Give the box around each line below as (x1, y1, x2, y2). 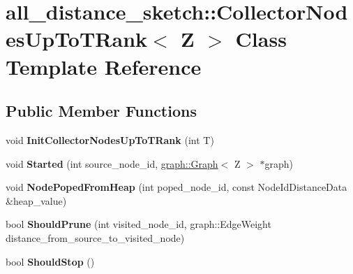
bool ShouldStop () (6, 254, 95, 268)
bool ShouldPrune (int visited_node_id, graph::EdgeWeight (6, 217, 271, 231)
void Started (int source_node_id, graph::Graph (6, 156, 218, 171)
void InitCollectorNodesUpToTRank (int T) (6, 132, 214, 147)
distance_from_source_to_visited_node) (6, 230, 185, 245)
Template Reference (6, 52, 202, 80)
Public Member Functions (6, 100, 197, 122)
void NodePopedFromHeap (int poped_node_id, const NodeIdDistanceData (6, 180, 347, 194)
